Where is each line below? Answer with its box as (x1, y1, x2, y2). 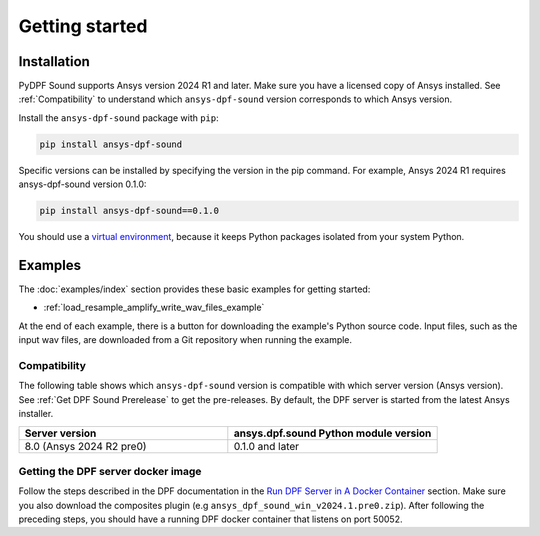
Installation (18, 53, 90, 70)
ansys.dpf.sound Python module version (233, 426, 432, 440)
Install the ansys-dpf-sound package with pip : (18, 111, 219, 124)
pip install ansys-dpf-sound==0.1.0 (39, 205, 220, 217)
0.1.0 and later (233, 439, 300, 453)
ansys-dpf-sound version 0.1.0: (18, 178, 147, 190)
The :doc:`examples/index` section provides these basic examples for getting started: (18, 283, 371, 295)
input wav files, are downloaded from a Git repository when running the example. (18, 334, 353, 346)
